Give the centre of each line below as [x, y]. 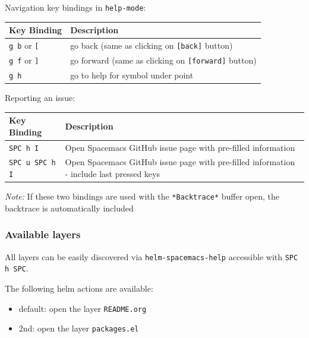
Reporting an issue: [40, 97]
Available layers [43, 234]
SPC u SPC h [32, 163]
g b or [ [24, 45]
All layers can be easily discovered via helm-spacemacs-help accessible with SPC [152, 256]
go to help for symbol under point [132, 75]
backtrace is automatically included [69, 208]
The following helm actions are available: [79, 288]
